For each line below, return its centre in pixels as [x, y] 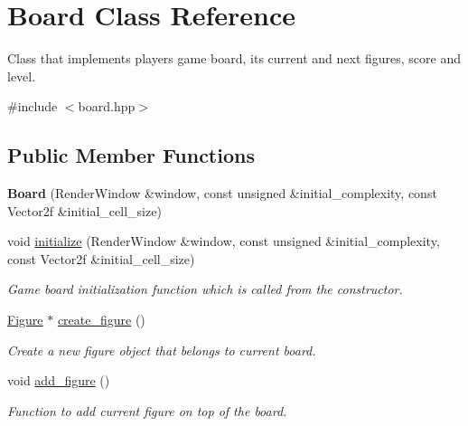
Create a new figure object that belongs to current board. [162, 350]
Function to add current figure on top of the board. [147, 410]
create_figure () [101, 320]
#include [33, 106]
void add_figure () [59, 380]
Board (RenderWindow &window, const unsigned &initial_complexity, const [222, 193]
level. [22, 76]
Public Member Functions [131, 155]
